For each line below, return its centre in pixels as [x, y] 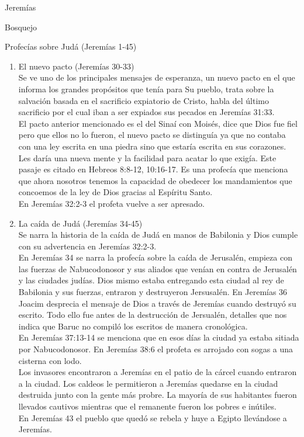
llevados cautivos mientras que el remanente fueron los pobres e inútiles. [147, 406]
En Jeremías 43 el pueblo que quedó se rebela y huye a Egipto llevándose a [153, 417]
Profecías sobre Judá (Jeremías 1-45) [71, 46]
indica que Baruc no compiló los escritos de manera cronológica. [133, 326]
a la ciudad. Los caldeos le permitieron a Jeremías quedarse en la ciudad [148, 383]
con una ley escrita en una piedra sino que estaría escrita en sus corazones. [152, 146]
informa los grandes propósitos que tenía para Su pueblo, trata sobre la [146, 89]
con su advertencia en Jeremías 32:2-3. [87, 246]
